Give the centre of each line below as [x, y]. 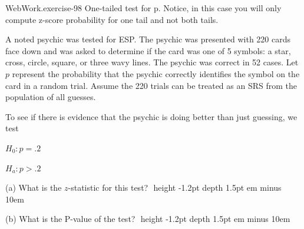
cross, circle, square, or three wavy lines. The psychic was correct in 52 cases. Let [152, 62]
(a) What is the [34, 187]
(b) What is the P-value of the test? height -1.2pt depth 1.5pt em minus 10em [148, 219]
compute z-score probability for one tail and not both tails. [112, 19]
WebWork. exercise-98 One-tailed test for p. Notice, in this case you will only [143, 8]
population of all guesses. [51, 97]
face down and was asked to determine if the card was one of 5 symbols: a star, [148, 50]
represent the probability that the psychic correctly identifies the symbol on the [156, 73]
